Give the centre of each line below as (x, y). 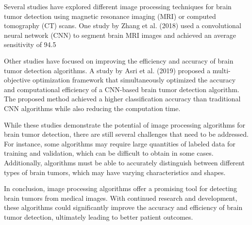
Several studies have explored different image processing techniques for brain (118, 6)
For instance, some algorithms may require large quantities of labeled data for (120, 143)
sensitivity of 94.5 (30, 44)
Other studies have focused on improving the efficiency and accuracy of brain (119, 60)
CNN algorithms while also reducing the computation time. (92, 108)
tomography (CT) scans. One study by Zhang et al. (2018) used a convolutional (123, 25)
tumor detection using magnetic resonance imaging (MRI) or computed (110, 16)
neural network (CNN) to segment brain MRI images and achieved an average (120, 35)
